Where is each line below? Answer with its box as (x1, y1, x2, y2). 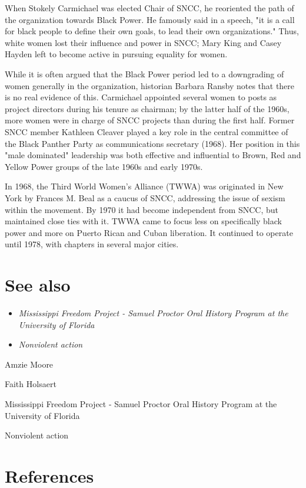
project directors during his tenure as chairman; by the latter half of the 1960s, (5, 102, 290, 114)
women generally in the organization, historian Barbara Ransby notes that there (5, 79, 295, 91)
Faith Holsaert (5, 378, 56, 390)
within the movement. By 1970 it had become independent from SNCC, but (5, 203, 278, 215)
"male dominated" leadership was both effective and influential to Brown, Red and (5, 149, 301, 161)
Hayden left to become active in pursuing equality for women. (5, 48, 228, 60)
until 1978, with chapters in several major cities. (5, 238, 179, 250)
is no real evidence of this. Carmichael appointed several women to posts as (5, 91, 277, 103)
